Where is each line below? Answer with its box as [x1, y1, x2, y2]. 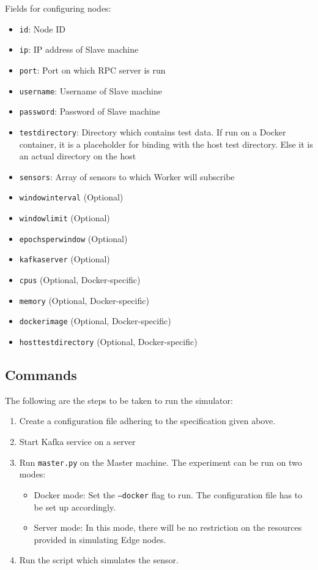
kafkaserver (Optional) [19, 253, 110, 265]
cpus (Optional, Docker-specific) [19, 273, 141, 286]
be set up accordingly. [34, 500, 116, 513]
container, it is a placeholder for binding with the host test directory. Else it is [19, 137, 313, 150]
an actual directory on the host [19, 150, 136, 162]
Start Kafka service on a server [19, 435, 136, 448]
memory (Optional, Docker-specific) [19, 294, 149, 306]
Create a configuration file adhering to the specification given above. [19, 414, 276, 427]
